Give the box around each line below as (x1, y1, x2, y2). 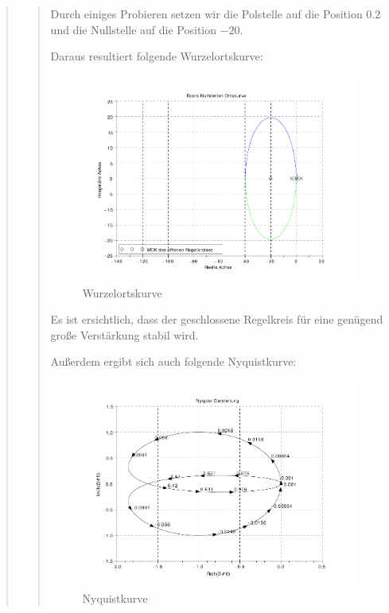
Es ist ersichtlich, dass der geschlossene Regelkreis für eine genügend (50, 311, 383, 328)
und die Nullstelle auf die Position (50, 21, 217, 37)
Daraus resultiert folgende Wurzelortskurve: (50, 48, 263, 64)
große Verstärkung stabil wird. (50, 326, 199, 343)
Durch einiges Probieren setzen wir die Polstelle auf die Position (50, 6, 363, 21)
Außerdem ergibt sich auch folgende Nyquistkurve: (50, 353, 297, 370)
